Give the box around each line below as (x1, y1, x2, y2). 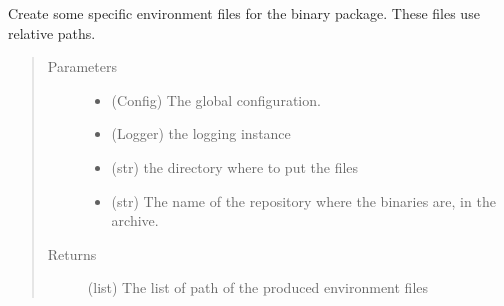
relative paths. (8, 22, 96, 43)
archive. (111, 210, 159, 231)
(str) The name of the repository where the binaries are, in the (111, 190, 496, 211)
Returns (47, 243, 97, 264)
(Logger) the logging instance (111, 123, 291, 144)
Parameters (47, 56, 117, 77)
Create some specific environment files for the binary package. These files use (8, 3, 480, 23)
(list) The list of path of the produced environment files (87, 277, 429, 298)
